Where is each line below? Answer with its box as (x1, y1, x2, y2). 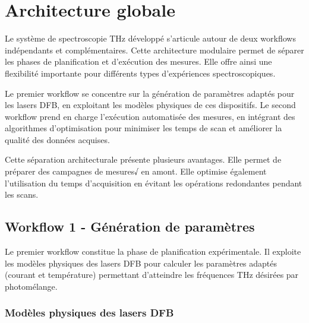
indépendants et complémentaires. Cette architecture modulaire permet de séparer (5, 43, 304, 56)
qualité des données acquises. (5, 133, 110, 145)
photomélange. (5, 280, 58, 292)
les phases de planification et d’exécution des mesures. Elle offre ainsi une (5, 55, 272, 68)
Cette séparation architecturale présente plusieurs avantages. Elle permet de (5, 153, 282, 166)
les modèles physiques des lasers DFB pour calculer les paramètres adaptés (5, 256, 278, 269)
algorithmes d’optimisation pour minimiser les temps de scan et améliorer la (5, 122, 282, 134)
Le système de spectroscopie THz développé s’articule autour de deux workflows (5, 32, 296, 45)
